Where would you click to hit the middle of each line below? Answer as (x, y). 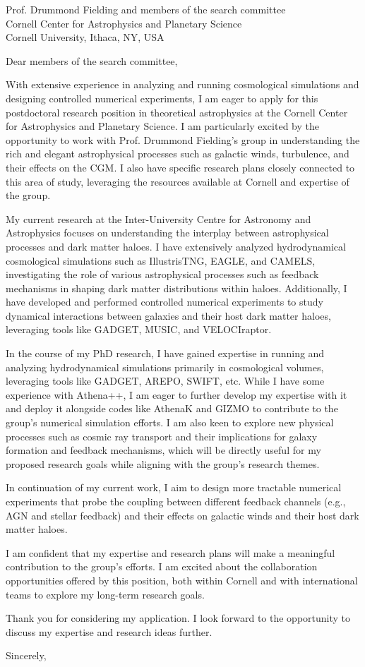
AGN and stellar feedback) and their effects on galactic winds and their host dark (182, 515)
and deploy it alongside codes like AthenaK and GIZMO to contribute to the (172, 408)
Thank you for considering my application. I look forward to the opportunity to (178, 618)
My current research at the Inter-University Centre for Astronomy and (158, 218)
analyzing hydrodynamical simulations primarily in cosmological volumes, (165, 367)
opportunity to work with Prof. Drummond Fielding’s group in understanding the (183, 139)
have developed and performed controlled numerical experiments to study (164, 302)
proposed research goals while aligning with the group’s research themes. (163, 463)
